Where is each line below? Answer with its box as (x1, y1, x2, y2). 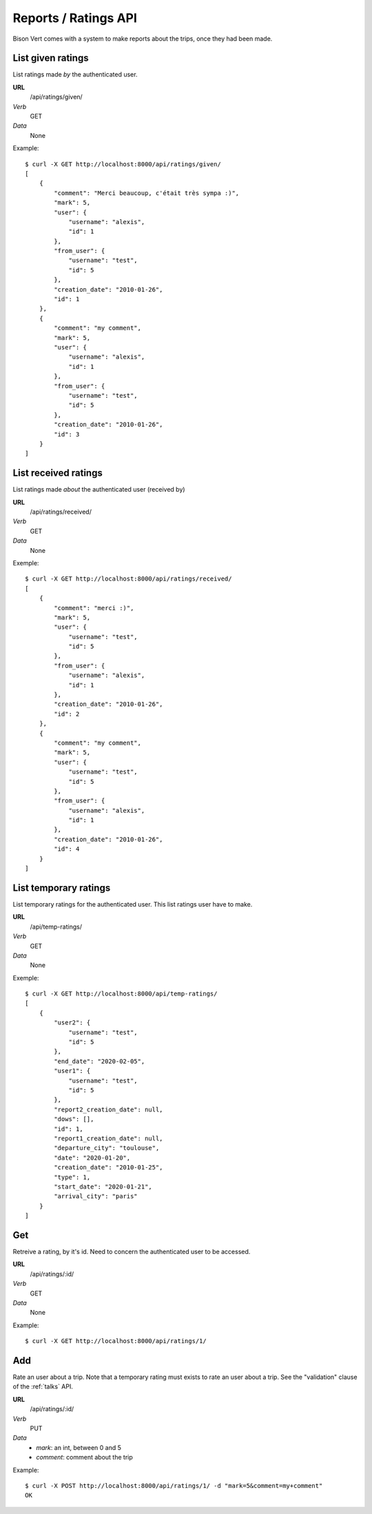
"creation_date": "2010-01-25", (54, 1164, 163, 1171)
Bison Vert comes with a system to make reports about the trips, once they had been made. (12, 34, 273, 43)
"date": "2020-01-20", (54, 1153, 131, 1162)
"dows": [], (54, 1116, 94, 1123)
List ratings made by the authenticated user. (12, 70, 138, 79)
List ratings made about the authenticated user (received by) (12, 485, 185, 494)
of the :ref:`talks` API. (12, 1382, 74, 1391)
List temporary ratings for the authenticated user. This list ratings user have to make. (12, 900, 253, 908)
